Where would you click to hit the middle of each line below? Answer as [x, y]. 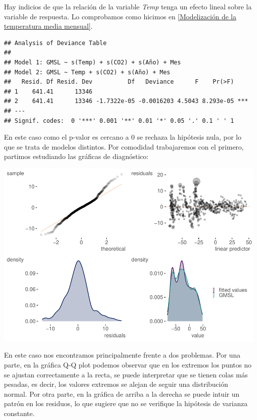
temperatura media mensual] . [48, 26]
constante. [19, 413]
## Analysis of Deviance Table [55, 43]
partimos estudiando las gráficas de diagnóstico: [76, 156]
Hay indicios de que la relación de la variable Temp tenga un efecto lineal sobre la [128, 6]
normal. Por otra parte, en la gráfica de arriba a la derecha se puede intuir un [122, 394]
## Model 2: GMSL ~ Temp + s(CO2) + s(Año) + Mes [87, 72]
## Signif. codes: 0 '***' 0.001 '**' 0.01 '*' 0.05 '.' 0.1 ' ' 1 [119, 121]
